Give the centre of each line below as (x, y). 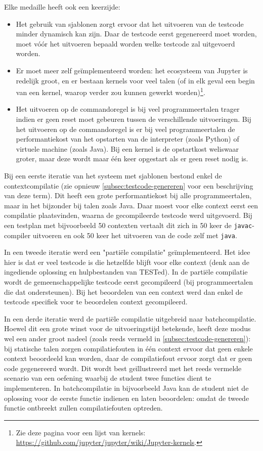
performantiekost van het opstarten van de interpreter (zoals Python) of (127, 139)
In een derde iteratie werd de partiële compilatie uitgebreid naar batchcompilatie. (130, 318)
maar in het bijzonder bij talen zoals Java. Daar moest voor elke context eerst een (131, 205)
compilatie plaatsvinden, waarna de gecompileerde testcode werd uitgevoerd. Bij (128, 215)
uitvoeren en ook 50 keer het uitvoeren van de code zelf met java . (135, 235)
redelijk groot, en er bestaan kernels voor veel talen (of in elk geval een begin (135, 80)
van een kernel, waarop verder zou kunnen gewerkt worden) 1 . (111, 91)
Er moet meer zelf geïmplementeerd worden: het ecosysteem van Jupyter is (132, 70)
